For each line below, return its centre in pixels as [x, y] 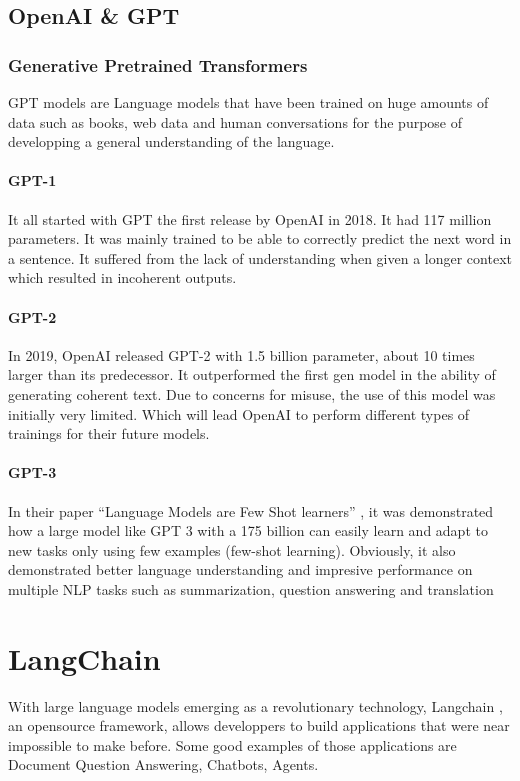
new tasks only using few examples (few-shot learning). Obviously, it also [232, 549]
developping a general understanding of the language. [171, 141]
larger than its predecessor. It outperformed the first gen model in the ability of [252, 374]
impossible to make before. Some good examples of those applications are [232, 744]
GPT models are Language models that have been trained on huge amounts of [248, 102]
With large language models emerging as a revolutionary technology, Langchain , [255, 705]
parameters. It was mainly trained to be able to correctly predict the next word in [260, 238]
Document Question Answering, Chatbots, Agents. [163, 764]
